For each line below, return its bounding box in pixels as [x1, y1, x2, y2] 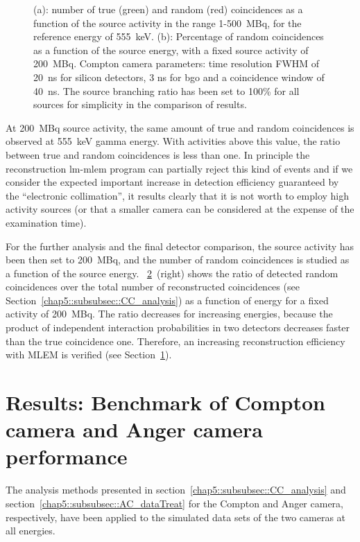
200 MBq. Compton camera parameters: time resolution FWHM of [33, 56, 320, 71]
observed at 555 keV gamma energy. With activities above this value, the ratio [6, 134, 341, 148]
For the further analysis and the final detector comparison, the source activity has [6, 238, 354, 253]
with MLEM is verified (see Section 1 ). [6, 347, 172, 362]
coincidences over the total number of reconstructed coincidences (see [6, 279, 300, 294]
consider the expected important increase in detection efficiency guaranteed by [6, 175, 339, 189]
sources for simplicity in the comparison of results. [33, 97, 247, 112]
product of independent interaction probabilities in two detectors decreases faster [6, 320, 350, 335]
